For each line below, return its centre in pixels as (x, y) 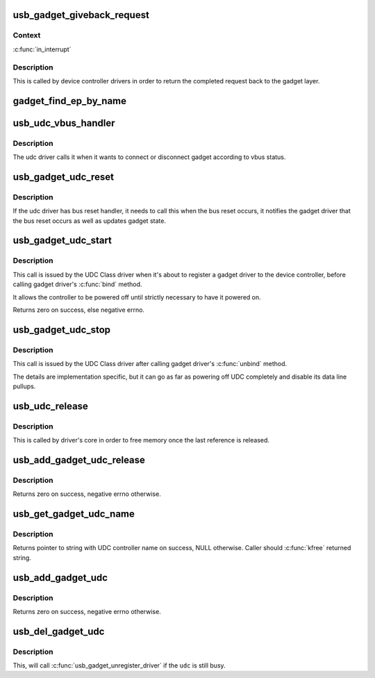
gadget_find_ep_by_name (70, 101)
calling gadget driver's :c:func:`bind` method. (77, 284)
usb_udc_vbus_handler (64, 123)
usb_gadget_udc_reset (64, 177)
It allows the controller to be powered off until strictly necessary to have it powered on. (137, 297)
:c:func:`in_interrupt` (42, 49)
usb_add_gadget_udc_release (79, 460)
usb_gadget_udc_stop (62, 330)
